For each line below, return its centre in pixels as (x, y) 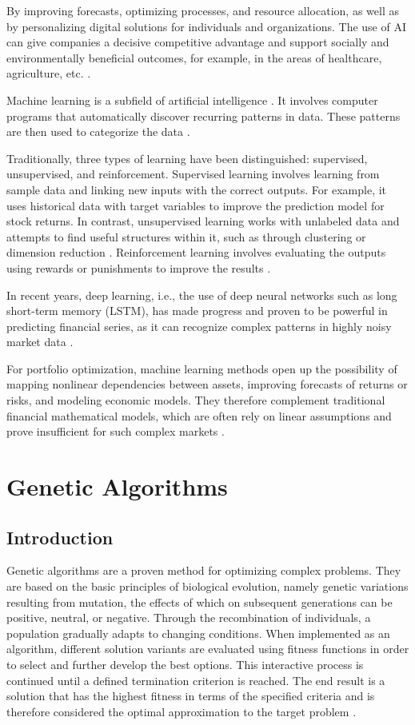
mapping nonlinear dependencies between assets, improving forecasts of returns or (207, 384)
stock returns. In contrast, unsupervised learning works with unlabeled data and (203, 221)
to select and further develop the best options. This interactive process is (185, 664)
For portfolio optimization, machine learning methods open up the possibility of (202, 368)
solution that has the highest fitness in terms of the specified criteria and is (191, 696)
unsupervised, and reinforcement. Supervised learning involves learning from (193, 174)
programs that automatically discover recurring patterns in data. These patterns (204, 116)
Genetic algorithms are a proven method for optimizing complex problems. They (204, 570)
